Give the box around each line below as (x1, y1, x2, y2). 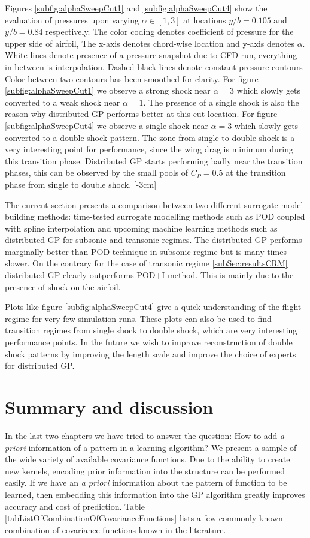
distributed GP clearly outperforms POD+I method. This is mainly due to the (5, 269, 294, 281)
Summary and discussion (5, 395, 214, 419)
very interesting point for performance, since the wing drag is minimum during (5, 143, 293, 155)
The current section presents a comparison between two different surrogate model (5, 198, 303, 211)
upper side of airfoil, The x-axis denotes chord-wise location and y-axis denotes (5, 37, 294, 49)
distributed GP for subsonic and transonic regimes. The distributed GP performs (5, 233, 302, 246)
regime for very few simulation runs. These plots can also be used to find (5, 312, 272, 324)
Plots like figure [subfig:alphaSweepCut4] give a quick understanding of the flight (5, 300, 302, 313)
